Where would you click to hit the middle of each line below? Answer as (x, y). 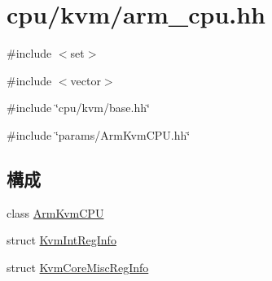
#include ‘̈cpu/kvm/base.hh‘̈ (78, 108)
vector (86, 80)
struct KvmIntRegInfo (61, 240)
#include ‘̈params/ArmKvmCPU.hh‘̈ (99, 134)
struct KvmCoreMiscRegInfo (78, 267)
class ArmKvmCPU (55, 212)
